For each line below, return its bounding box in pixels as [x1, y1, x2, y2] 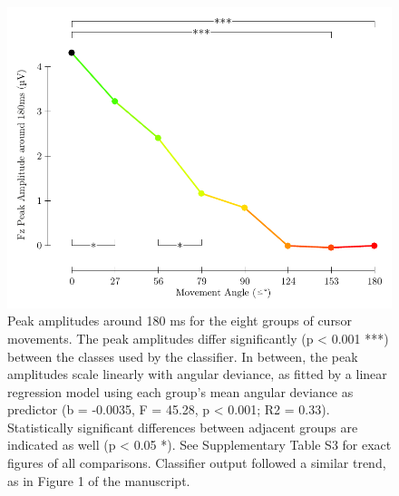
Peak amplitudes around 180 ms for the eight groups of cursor [7, 311, 352, 330]
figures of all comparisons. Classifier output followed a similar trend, [7, 453, 386, 472]
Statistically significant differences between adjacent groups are [7, 417, 358, 436]
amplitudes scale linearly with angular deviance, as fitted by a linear [7, 365, 387, 384]
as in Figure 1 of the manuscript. [7, 471, 190, 490]
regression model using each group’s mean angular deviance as [7, 382, 354, 401]
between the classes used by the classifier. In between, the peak [7, 346, 358, 365]
